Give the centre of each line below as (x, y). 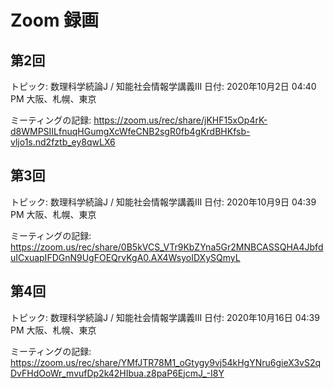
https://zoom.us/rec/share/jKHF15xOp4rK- (180, 120)
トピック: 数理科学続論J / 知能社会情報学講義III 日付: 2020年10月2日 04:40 (163, 86)
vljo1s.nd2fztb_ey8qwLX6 (63, 142)
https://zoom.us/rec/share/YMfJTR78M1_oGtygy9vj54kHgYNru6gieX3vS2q (166, 362)
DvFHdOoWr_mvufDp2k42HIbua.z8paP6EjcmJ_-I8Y (117, 373)
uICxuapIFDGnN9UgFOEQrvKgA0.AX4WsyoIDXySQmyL (125, 257)
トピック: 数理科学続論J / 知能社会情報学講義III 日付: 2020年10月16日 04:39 (165, 317)
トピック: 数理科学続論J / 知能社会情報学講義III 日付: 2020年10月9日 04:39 (163, 202)
